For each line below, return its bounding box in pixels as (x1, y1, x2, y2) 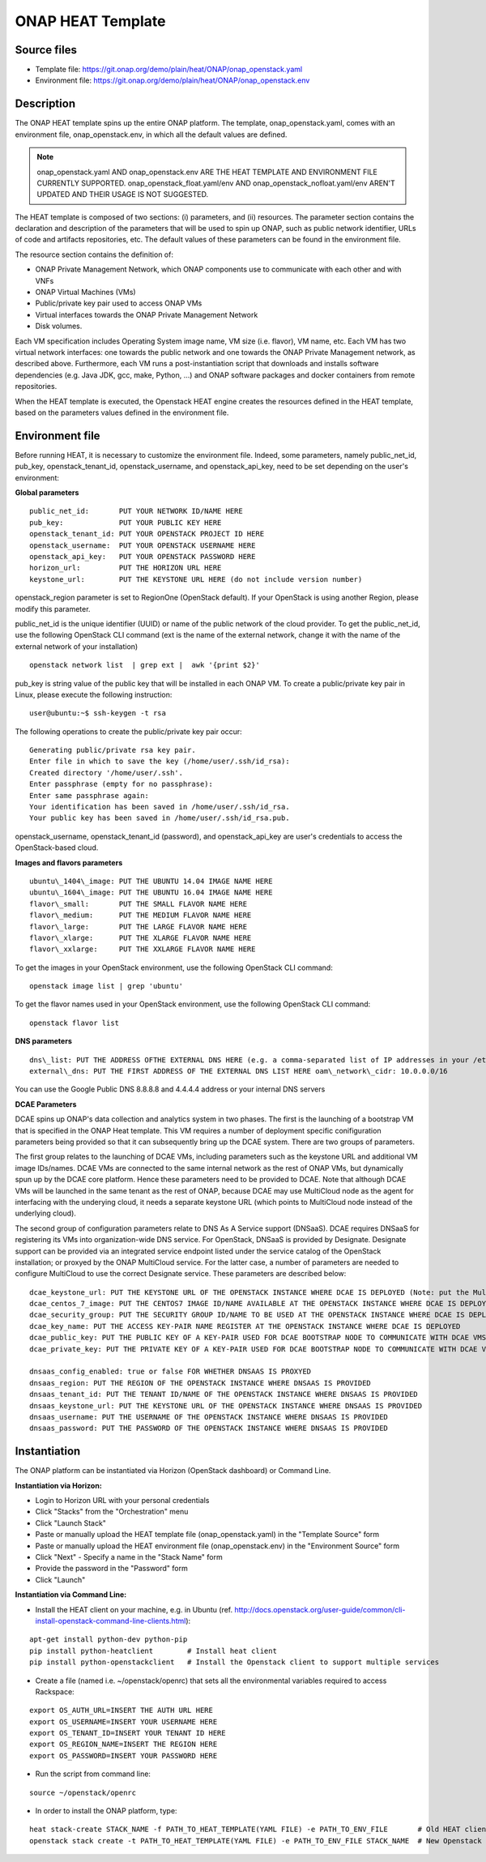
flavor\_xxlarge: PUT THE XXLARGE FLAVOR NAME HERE (29, 945, 256, 954)
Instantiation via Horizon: (15, 1480, 103, 1490)
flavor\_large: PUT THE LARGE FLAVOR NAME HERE (29, 922, 247, 931)
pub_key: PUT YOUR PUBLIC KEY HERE (29, 518, 222, 527)
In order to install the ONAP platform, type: (35, 1806, 177, 1816)
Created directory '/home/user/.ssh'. (29, 768, 184, 777)
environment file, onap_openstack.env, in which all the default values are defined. (15, 130, 288, 139)
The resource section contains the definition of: (15, 250, 174, 259)
